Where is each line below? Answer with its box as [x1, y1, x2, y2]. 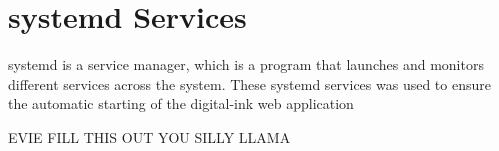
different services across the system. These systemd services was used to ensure [8, 73, 491, 94]
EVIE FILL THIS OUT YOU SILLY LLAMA [8, 126, 291, 147]
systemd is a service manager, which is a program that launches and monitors [8, 54, 484, 75]
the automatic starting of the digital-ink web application [8, 93, 354, 114]
